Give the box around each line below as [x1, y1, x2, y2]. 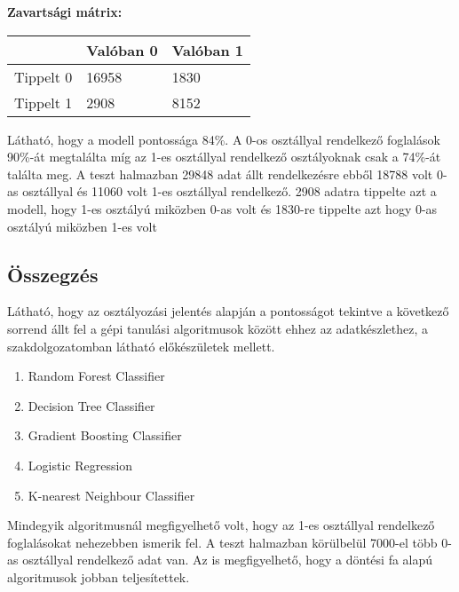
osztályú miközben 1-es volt [7, 217, 157, 235]
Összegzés [7, 260, 99, 288]
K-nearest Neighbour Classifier [28, 485, 195, 504]
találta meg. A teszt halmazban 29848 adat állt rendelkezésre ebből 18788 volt [7, 164, 433, 183]
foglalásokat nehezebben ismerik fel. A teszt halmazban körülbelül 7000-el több [7, 533, 438, 551]
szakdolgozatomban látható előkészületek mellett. [7, 336, 275, 355]
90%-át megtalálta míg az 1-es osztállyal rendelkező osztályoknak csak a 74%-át [7, 147, 441, 166]
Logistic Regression [28, 455, 133, 474]
